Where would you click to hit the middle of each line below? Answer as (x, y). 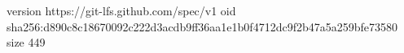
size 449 (26, 42)
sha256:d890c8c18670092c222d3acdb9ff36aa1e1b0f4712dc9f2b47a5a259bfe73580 (202, 26)
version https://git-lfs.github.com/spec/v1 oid (121, 10)
